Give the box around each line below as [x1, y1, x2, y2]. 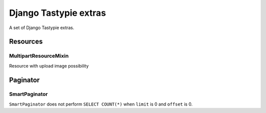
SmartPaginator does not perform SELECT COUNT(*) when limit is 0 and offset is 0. [9, 101, 193, 107]
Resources [9, 38, 43, 46]
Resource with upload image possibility [9, 63, 89, 69]
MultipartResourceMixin [9, 52, 69, 59]
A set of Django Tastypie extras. [9, 25, 74, 31]
